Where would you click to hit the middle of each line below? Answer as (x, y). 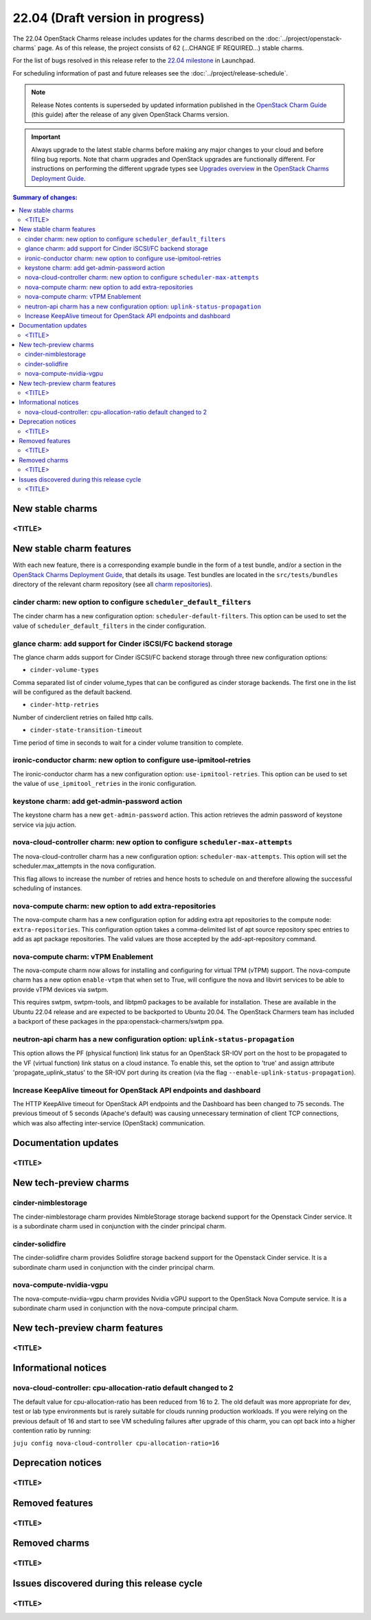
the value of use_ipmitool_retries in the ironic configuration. (105, 784)
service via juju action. (45, 824)
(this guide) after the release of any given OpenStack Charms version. (130, 114)
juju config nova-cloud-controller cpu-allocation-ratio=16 (116, 1443)
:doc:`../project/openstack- (304, 38)
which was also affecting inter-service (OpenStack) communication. (109, 1123)
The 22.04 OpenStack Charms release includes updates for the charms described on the (138, 38)
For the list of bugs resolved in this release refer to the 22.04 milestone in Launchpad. (134, 60)
